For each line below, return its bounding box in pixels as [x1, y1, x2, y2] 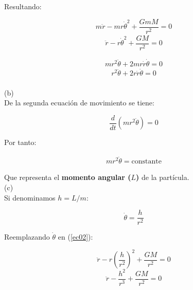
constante [131, 158, 162, 166]
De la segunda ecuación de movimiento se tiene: [4, 97, 154, 108]
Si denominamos [4, 192, 56, 203]
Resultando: [4, 1, 42, 11]
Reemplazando [4, 231, 50, 242]
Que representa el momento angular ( [4, 172, 131, 183]
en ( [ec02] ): [58, 231, 93, 242]
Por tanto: [4, 137, 37, 148]
